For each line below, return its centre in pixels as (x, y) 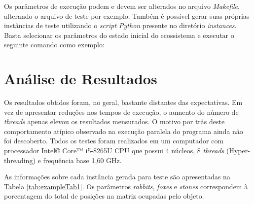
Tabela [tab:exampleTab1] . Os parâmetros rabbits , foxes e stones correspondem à (126, 186)
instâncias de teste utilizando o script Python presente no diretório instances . (120, 25)
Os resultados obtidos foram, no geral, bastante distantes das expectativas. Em (123, 102)
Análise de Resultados (81, 79)
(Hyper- (238, 151)
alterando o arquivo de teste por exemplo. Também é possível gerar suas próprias (127, 16)
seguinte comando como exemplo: (54, 45)
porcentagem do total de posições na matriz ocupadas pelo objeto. (104, 196)
